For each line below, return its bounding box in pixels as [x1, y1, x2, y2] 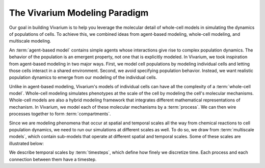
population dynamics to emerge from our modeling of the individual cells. [9, 74, 157, 80]
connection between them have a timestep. [9, 156, 97, 162]
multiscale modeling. [9, 38, 52, 44]
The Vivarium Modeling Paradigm [9, 7, 149, 18]
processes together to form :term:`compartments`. [9, 111, 111, 117]
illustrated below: [9, 140, 44, 146]
